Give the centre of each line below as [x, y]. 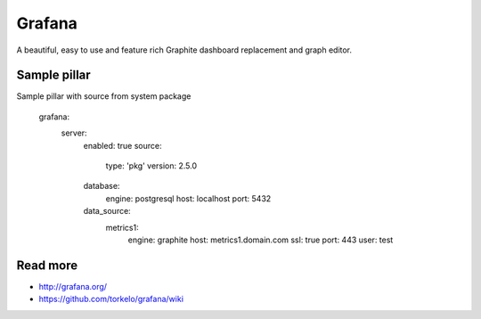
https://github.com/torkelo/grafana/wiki [111, 299]
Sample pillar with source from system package [104, 96]
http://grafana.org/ [73, 286]
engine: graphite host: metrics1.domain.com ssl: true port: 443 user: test [261, 240]
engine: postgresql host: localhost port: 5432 [188, 198]
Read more [47, 265]
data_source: [107, 211]
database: [102, 186]
